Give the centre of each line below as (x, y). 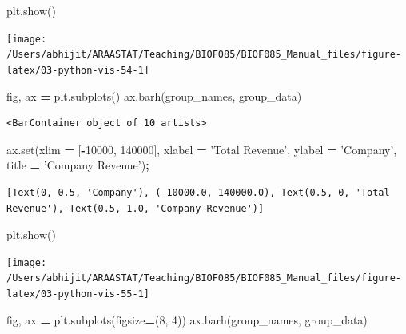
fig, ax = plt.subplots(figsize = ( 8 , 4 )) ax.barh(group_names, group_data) (187, 319)
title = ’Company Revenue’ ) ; (78, 165)
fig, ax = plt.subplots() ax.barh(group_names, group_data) (154, 95)
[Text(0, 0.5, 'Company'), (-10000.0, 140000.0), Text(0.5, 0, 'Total (198, 192)
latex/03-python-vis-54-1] (78, 70)
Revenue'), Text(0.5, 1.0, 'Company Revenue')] (135, 208)
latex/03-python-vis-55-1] (78, 294)
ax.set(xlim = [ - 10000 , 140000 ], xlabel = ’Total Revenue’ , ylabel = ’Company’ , (202, 149)
